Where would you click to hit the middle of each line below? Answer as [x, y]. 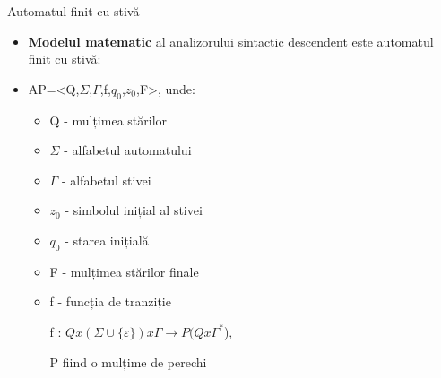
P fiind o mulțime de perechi [128, 361]
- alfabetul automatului [128, 150]
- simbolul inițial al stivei [134, 210]
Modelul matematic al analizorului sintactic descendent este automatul [231, 41]
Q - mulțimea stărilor [108, 120]
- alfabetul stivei [106, 180]
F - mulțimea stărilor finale [124, 271]
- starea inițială [107, 240]
